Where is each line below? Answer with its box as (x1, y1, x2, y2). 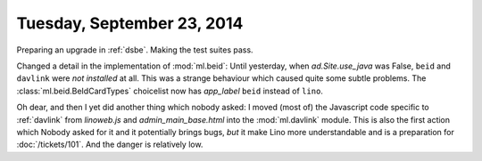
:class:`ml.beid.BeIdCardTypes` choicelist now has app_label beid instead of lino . (16, 85, 323, 96)
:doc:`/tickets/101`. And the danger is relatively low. (16, 139, 204, 150)
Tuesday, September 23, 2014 (16, 13, 244, 33)
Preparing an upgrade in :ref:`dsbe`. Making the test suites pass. (16, 44, 253, 55)
